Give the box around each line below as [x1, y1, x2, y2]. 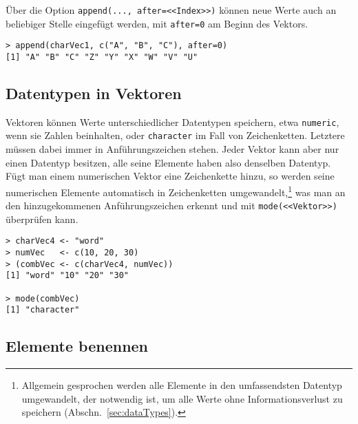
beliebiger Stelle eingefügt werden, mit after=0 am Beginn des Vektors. [6, 16, 308, 30]
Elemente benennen [6, 335, 149, 357]
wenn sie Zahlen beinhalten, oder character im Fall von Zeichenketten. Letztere [6, 128, 345, 142]
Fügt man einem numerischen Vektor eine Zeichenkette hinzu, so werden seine [6, 169, 335, 183]
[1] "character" [6, 305, 80, 315]
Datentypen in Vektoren [6, 83, 182, 104]
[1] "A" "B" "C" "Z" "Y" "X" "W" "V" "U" [6, 52, 198, 62]
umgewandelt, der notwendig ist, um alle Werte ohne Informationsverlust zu [21, 391, 343, 405]
